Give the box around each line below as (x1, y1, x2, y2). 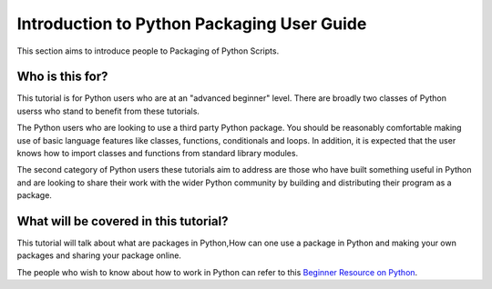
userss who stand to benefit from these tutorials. (16, 105, 200, 116)
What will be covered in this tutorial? (16, 214, 229, 229)
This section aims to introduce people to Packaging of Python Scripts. (16, 45, 280, 56)
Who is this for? (16, 69, 108, 85)
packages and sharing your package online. (16, 250, 182, 261)
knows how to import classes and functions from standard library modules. (16, 148, 299, 159)
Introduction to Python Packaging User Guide (16, 14, 367, 34)
